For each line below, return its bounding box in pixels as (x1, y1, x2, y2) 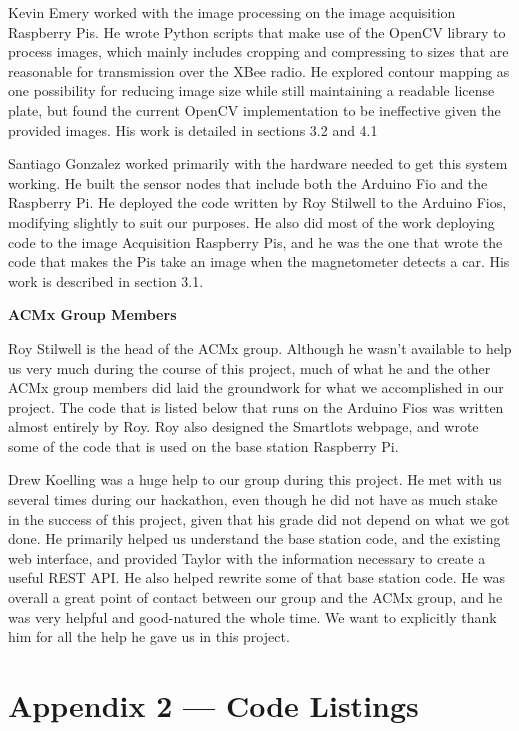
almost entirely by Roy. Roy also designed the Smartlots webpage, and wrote (8, 416, 479, 437)
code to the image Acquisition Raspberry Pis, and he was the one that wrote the (8, 231, 503, 252)
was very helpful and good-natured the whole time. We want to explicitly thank (8, 606, 497, 627)
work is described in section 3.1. (8, 270, 204, 291)
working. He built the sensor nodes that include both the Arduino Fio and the (8, 172, 488, 193)
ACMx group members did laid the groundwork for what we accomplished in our (8, 377, 504, 398)
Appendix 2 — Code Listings (8, 685, 419, 725)
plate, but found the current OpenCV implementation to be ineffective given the (8, 99, 501, 120)
